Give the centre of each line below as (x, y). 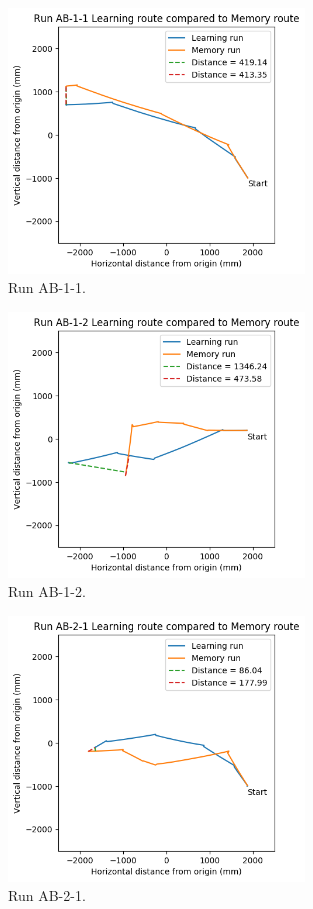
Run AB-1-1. (47, 287)
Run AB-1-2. (47, 591)
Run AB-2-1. (47, 895)
